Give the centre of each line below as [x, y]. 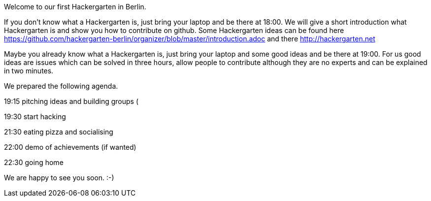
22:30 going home [34, 162]
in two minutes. [29, 71]
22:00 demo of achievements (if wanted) [70, 147]
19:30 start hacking [35, 117]
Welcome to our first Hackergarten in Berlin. [75, 7]
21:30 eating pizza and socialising [59, 132]
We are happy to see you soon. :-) [59, 178]
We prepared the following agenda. [61, 86]
